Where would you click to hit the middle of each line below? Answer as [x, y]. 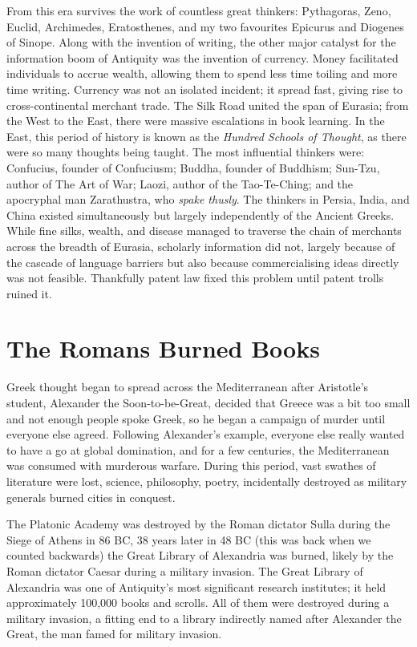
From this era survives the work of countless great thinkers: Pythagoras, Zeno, [199, 10]
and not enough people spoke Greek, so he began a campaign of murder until [196, 418]
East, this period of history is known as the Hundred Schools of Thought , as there [206, 136]
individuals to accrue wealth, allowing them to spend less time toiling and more [202, 73]
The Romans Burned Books [163, 348]
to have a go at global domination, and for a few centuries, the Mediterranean [198, 449]
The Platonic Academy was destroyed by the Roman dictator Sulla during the [198, 524]
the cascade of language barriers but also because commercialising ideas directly [203, 262]
